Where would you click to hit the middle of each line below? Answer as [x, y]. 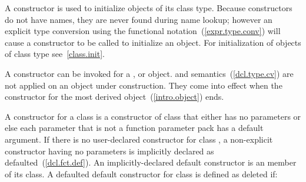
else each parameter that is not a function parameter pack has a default [134, 128]
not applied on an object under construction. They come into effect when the [144, 85]
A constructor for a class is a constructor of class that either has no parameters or [153, 116]
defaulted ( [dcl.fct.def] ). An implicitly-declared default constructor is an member [151, 162]
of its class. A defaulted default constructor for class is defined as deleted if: [141, 173]
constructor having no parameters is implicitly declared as [109, 151]
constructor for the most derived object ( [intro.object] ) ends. [114, 97]
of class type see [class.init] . [55, 54]
